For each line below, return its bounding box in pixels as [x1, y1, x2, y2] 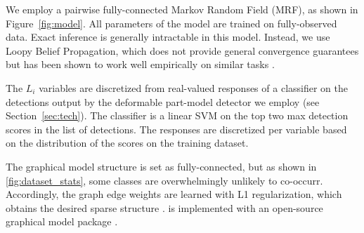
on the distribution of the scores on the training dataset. [6, 135, 249, 150]
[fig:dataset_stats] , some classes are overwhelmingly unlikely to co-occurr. [6, 173, 323, 187]
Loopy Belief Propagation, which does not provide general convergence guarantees [6, 43, 359, 58]
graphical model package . [6, 214, 118, 229]
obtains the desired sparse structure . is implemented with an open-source [6, 200, 323, 215]
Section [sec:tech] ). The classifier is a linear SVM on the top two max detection [6, 108, 349, 123]
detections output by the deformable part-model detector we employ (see [6, 94, 320, 109]
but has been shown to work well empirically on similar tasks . [6, 57, 275, 72]
